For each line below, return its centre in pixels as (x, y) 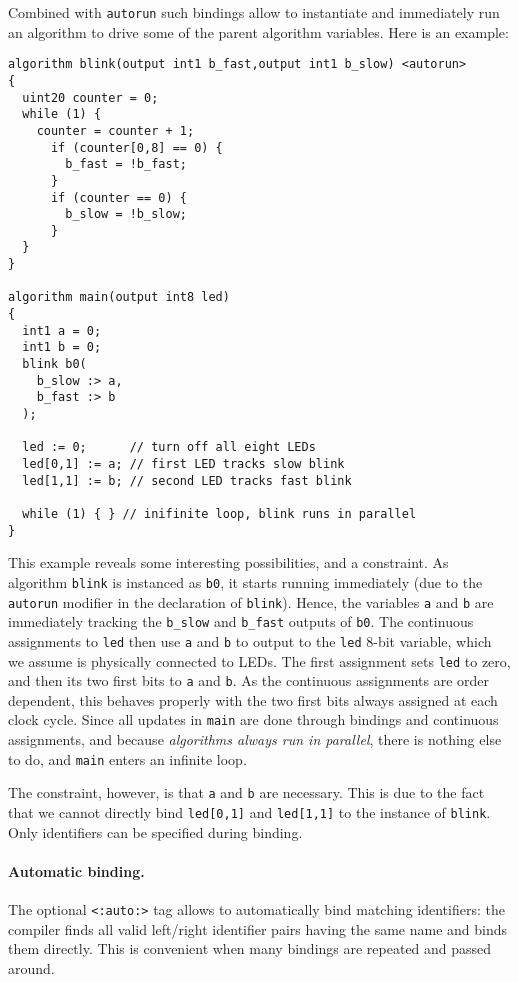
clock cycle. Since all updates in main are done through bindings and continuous (253, 719)
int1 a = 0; (62, 330)
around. (31, 967)
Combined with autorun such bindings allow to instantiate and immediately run (254, 12)
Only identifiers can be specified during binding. (155, 831)
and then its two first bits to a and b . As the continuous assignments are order (248, 680)
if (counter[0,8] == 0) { (136, 147)
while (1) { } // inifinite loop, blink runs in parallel (219, 513)
